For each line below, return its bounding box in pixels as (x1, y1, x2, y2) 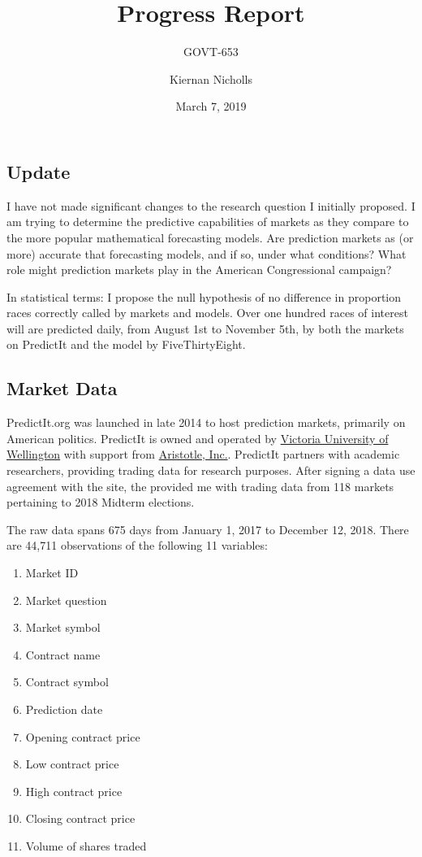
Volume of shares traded (25, 837, 147, 854)
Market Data (6, 376, 118, 401)
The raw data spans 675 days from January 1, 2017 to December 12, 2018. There (6, 520, 409, 537)
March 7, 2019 (175, 98, 247, 115)
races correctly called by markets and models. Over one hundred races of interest (6, 304, 408, 321)
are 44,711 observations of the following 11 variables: (6, 537, 268, 554)
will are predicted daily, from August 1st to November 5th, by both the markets (6, 320, 404, 337)
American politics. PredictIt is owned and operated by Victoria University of (6, 429, 389, 446)
